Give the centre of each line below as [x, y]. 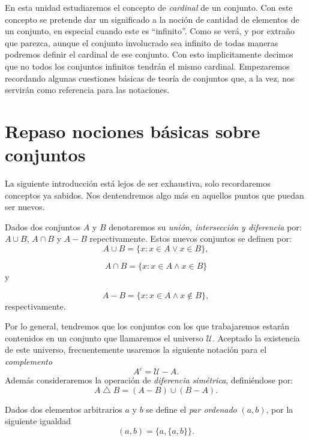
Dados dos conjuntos [43, 226]
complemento [29, 361]
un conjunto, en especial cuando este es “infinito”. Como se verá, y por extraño [150, 31]
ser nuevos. [25, 207]
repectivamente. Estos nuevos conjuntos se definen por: [190, 238]
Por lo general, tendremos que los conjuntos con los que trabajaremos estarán [147, 326]
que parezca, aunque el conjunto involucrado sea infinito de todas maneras [142, 42]
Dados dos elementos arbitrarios [64, 409]
